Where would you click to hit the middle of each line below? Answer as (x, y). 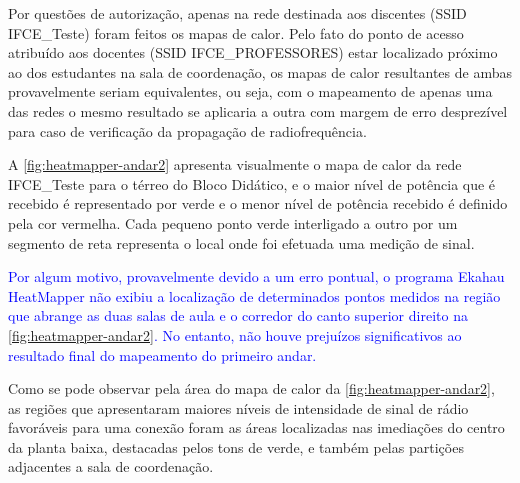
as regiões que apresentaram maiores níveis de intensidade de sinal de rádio (238, 407)
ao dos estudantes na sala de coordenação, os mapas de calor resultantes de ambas (260, 71)
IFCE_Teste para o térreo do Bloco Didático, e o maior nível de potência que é (252, 183)
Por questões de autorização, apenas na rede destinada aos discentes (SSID (237, 13)
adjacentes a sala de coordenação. (111, 466)
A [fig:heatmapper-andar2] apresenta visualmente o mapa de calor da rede (235, 164)
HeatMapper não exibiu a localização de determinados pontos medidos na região (254, 295)
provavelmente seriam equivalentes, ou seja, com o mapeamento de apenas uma (250, 91)
